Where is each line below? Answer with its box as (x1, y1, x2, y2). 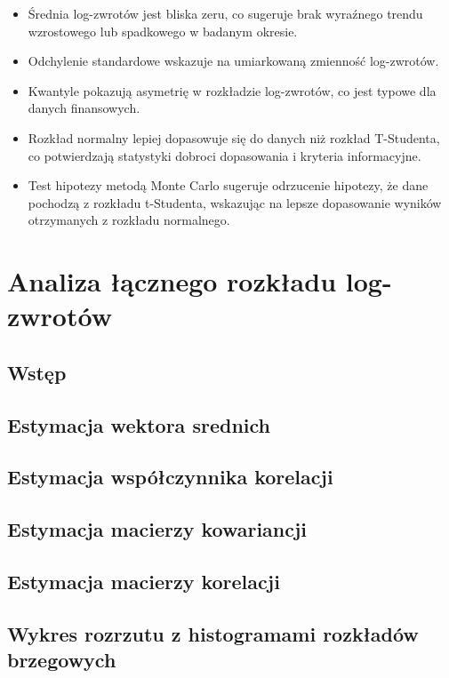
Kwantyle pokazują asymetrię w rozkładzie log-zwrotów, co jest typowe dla (28, 81, 437, 100)
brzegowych (7, 646, 116, 674)
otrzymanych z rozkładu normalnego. (28, 211, 230, 229)
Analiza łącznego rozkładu (7, 263, 337, 299)
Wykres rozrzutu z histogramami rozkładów (7, 619, 419, 647)
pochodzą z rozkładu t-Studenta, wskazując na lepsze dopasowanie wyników (28, 193, 442, 211)
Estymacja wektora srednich (7, 411, 270, 438)
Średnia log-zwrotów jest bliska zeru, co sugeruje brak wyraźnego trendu (28, 4, 423, 22)
